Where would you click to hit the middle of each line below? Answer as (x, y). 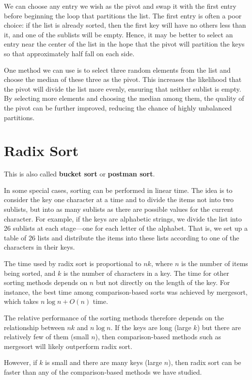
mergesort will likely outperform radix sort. (68, 346)
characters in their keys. (39, 247)
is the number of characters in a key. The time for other (146, 273)
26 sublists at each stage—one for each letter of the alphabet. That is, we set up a (126, 228)
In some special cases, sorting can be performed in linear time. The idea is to (118, 190)
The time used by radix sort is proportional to (73, 263)
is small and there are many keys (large (104, 362)
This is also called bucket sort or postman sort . (79, 174)
